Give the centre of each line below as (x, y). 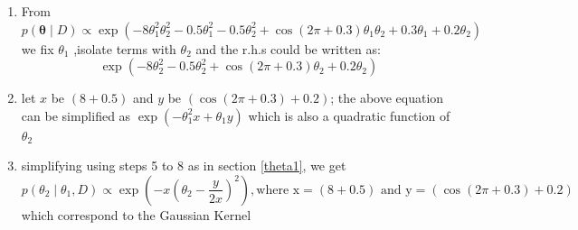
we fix (38, 48)
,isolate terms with (125, 48)
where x (278, 190)
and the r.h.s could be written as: (288, 48)
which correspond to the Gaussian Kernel (136, 214)
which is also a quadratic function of (349, 115)
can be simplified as (76, 115)
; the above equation (387, 98)
